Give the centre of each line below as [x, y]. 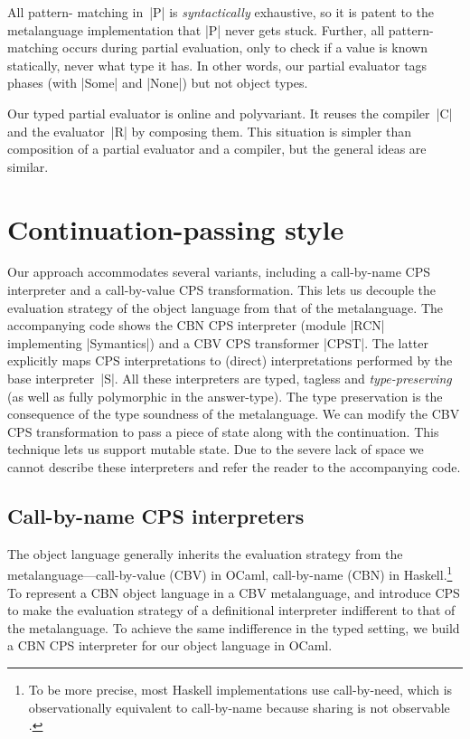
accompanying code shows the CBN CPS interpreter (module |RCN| [196, 325]
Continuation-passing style [176, 228]
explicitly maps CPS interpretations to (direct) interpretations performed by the [230, 360]
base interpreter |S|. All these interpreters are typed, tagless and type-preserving [230, 379]
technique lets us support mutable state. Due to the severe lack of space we [216, 449]
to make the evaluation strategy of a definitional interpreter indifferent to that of [231, 610]
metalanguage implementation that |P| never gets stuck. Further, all [196, 29]
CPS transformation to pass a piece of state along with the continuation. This [223, 431]
